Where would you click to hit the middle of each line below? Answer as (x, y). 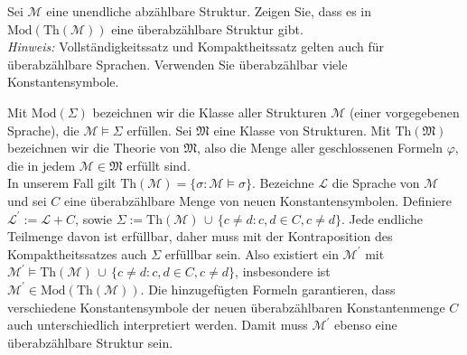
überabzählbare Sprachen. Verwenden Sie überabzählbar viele (177, 64)
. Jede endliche (382, 218)
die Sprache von (376, 183)
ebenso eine (365, 325)
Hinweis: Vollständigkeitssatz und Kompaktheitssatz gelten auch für (196, 47)
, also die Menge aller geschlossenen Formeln (319, 148)
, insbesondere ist (283, 271)
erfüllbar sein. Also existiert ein (252, 253)
